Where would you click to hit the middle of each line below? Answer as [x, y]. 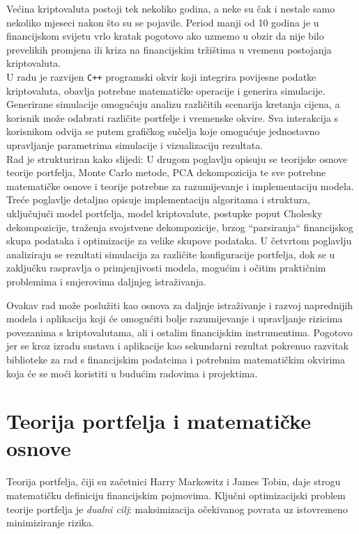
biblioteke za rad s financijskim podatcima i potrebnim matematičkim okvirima [176, 359]
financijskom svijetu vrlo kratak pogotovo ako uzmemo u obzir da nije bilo [165, 36]
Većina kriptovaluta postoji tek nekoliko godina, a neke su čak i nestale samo [171, 8]
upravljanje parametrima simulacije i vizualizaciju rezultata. [135, 145]
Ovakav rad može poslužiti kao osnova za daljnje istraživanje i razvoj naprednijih [180, 305]
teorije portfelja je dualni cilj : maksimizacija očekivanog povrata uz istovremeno [177, 509]
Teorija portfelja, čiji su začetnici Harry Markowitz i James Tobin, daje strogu [174, 481]
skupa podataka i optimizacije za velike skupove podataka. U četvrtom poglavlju [179, 241]
